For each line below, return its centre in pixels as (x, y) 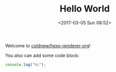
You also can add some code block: (42, 55)
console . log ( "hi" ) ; (26, 64)
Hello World (85, 9)
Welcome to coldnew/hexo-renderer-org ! (48, 45)
